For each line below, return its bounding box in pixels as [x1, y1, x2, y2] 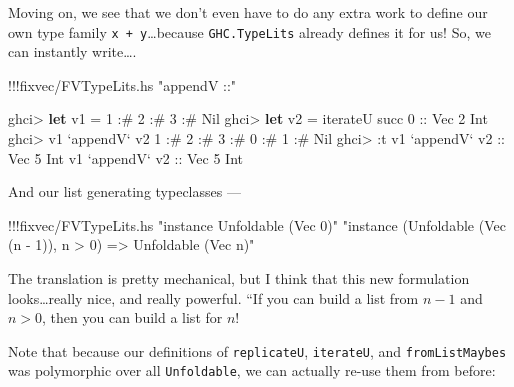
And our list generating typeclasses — [8, 181, 241, 202]
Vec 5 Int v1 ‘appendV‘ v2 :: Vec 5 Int [8, 147, 243, 168]
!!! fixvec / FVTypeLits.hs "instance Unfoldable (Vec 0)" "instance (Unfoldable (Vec [8, 214, 506, 235]
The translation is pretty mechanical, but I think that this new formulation [8, 268, 470, 288]
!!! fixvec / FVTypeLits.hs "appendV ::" [8, 74, 237, 95]
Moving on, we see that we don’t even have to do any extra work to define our [8, 2, 488, 22]
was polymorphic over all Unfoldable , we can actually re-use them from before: [8, 360, 496, 381]
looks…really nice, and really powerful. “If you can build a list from [8, 287, 419, 308]
